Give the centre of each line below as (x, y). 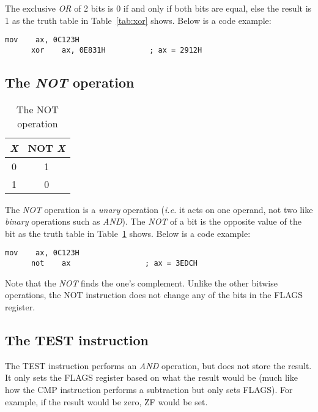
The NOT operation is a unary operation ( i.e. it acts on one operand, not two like (159, 209)
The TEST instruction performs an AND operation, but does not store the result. (158, 365)
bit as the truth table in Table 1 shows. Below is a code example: (128, 233)
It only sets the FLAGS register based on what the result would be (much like (151, 377)
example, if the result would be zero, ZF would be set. (106, 401)
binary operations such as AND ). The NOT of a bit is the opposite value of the (153, 221)
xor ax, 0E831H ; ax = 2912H (116, 50)
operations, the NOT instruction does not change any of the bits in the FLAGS (154, 295)
